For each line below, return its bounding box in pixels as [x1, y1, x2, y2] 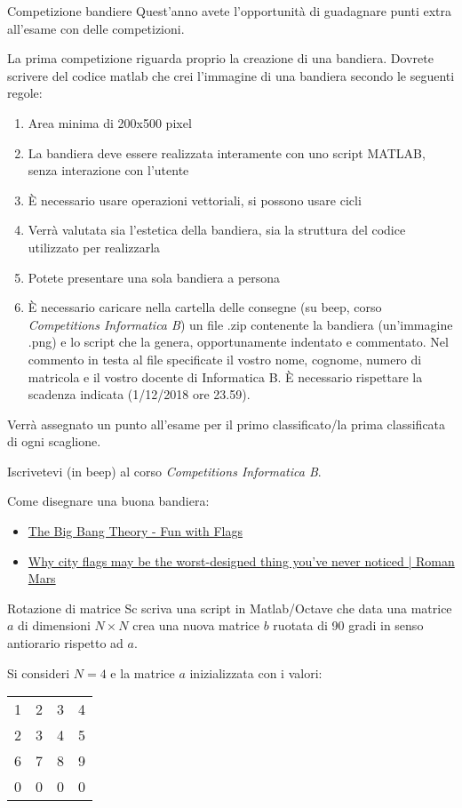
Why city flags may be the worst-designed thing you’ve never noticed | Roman [28, 551, 455, 570]
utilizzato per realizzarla [28, 237, 161, 256]
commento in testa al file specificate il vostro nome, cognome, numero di [28, 349, 422, 368]
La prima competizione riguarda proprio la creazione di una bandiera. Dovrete [7, 49, 434, 68]
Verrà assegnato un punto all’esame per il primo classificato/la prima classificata [7, 414, 446, 433]
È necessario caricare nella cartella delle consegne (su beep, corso [28, 298, 382, 316]
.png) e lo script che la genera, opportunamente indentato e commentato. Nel [28, 332, 449, 351]
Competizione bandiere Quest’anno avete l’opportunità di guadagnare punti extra [7, 2, 452, 20]
